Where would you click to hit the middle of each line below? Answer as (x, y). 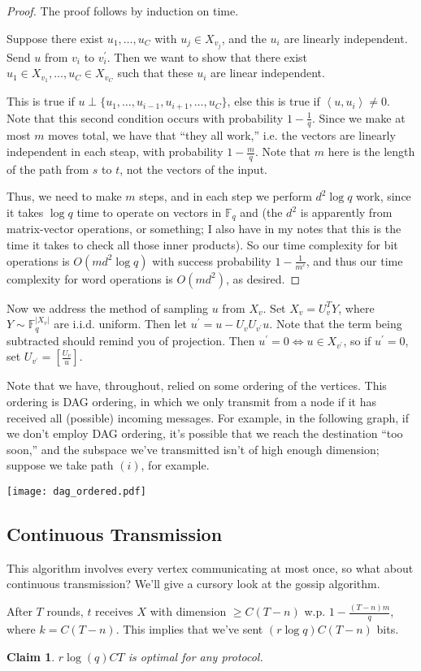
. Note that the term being (336, 324)
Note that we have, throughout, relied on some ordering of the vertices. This (197, 385)
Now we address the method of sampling (107, 307)
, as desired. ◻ (263, 278)
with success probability (212, 260)
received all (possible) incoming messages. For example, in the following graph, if (208, 417)
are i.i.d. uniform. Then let (121, 324)
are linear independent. (268, 73)
